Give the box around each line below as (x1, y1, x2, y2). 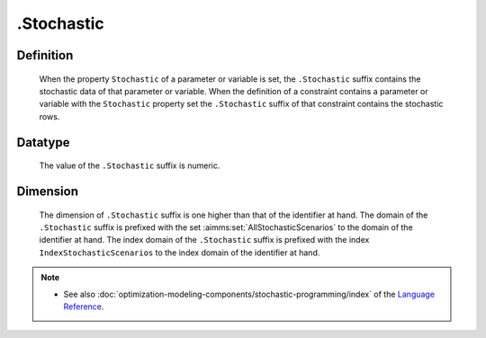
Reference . (63, 301, 104, 312)
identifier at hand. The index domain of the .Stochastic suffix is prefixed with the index (39, 235, 370, 245)
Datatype (16, 135, 70, 150)
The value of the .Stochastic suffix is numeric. (39, 160, 220, 171)
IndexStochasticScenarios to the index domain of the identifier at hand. (39, 247, 320, 258)
